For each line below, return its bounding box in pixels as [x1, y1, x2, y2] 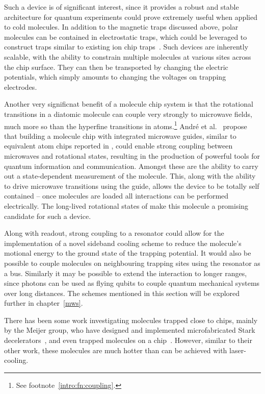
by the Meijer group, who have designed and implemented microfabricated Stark [4, 325, 255, 335]
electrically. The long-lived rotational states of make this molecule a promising [4, 200, 249, 211]
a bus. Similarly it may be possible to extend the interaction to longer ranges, [4, 267, 247, 278]
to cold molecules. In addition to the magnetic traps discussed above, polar [4, 21, 238, 32]
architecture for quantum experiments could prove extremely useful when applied [4, 11, 258, 22]
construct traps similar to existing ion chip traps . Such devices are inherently [4, 41, 249, 52]
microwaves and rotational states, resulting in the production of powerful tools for [4, 150, 260, 161]
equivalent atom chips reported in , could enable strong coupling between [4, 140, 233, 151]
